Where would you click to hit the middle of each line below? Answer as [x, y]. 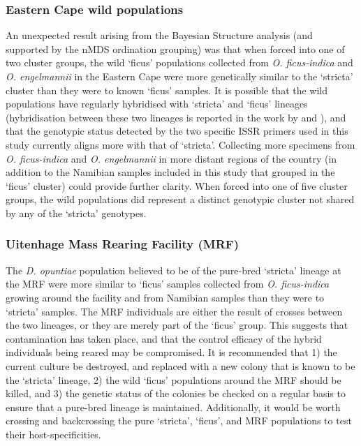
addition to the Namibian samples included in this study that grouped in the [170, 172]
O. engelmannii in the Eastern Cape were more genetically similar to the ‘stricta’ [179, 76]
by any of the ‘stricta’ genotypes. [76, 213]
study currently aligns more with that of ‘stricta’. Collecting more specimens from [180, 144]
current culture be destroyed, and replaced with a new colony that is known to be [180, 365]
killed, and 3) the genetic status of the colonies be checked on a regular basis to [176, 393]
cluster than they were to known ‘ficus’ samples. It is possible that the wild [167, 90]
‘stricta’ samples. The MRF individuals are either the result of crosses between [174, 311]
